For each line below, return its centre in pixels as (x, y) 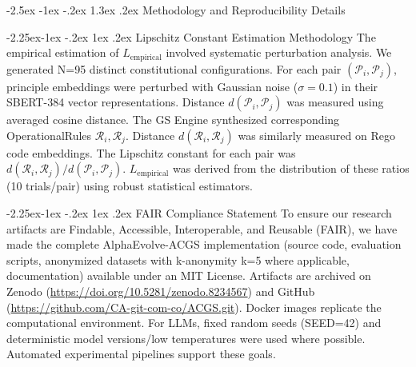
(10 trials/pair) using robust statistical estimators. (130, 186)
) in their (356, 86)
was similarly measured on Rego (316, 135)
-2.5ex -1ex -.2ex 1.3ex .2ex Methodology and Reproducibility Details (176, 10)
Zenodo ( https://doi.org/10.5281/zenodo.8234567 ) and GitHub (161, 291)
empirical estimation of (63, 52)
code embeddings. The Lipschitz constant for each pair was (151, 152)
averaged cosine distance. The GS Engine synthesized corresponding (173, 120)
